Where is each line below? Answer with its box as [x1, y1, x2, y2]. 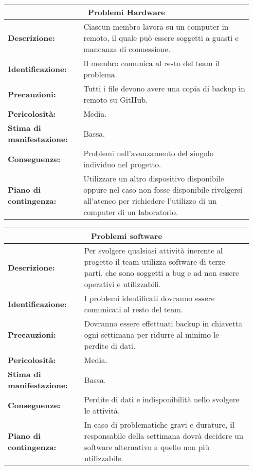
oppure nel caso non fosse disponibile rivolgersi [83, 184, 243, 195]
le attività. [84, 405, 120, 416]
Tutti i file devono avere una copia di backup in [83, 83, 245, 94]
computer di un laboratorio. [83, 206, 178, 217]
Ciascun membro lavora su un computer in [83, 21, 229, 32]
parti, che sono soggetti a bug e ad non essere [84, 267, 239, 278]
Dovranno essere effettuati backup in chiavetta [84, 318, 242, 329]
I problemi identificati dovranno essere [84, 292, 215, 304]
